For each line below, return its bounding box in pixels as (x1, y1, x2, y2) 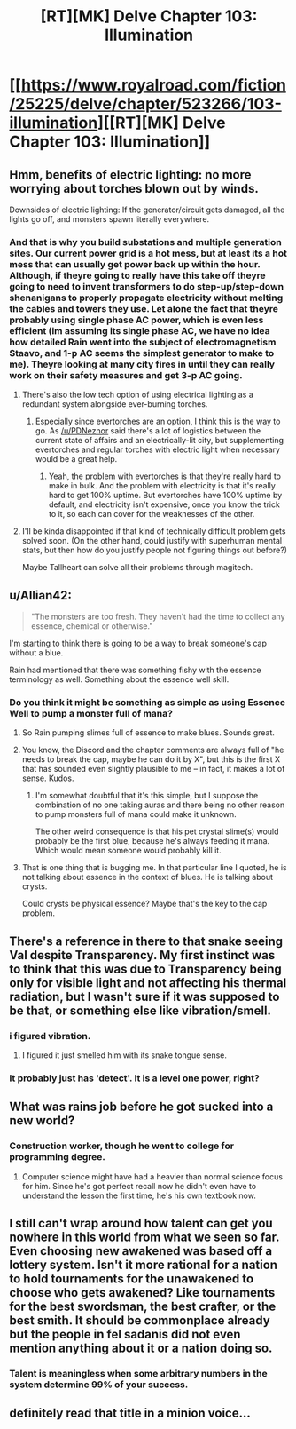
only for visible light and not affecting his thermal (9, 975, 287, 990)
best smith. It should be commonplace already (9, 1313, 270, 1329)
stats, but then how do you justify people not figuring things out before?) (21, 544, 288, 556)
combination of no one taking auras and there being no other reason (35, 799, 285, 810)
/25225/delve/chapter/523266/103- (9, 94, 282, 115)
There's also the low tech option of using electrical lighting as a (21, 389, 254, 401)
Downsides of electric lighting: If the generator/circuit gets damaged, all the (9, 204, 285, 215)
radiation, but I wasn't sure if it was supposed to (9, 988, 280, 1004)
